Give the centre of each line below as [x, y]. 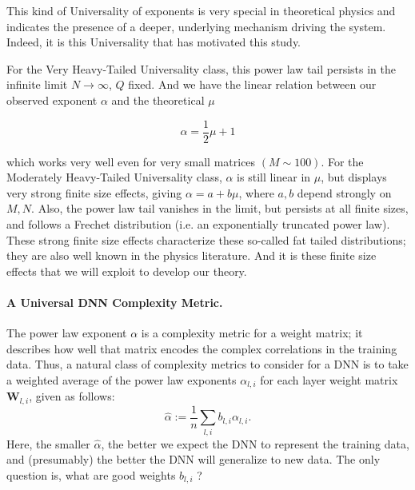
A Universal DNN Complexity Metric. [115, 302]
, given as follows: [72, 396]
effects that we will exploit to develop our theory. [127, 271]
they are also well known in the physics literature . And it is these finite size [192, 255]
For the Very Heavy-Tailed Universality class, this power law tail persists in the [202, 68]
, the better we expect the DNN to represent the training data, [255, 443]
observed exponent [52, 100]
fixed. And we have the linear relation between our [252, 84]
